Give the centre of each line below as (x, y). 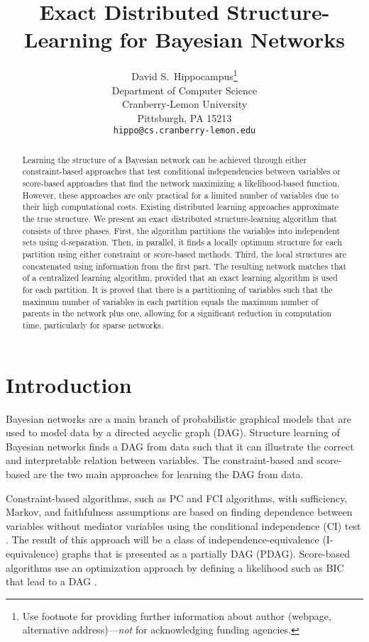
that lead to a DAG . (51, 581)
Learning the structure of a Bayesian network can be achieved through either (165, 159)
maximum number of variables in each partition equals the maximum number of (170, 301)
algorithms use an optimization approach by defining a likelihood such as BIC (175, 567)
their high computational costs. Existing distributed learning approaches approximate (181, 207)
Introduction (69, 384)
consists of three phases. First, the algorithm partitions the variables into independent (181, 230)
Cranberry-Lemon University (184, 104)
